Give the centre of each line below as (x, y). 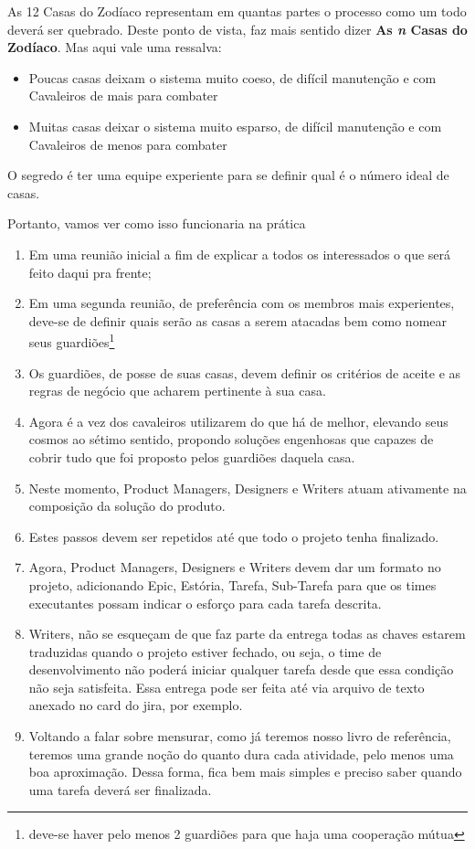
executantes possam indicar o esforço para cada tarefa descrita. (205, 603)
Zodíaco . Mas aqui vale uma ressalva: (115, 47)
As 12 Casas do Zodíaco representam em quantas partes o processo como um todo (237, 11)
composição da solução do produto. (127, 506)
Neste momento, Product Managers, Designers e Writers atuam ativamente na (248, 488)
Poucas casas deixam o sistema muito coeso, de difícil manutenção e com (232, 77)
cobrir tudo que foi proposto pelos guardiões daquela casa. (192, 456)
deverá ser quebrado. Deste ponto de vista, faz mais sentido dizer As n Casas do (237, 29)
